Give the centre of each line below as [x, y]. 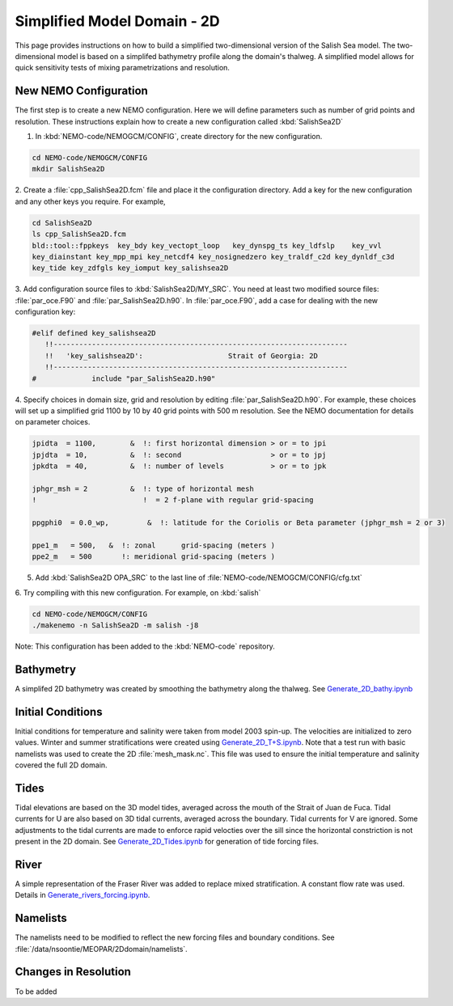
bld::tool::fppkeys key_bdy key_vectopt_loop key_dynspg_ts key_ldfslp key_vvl [207, 245]
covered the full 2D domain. [61, 765]
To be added [36, 991]
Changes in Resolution [73, 972]
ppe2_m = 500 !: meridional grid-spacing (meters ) [154, 557]
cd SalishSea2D [62, 223]
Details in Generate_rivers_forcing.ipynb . [83, 895]
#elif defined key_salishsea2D [94, 333]
